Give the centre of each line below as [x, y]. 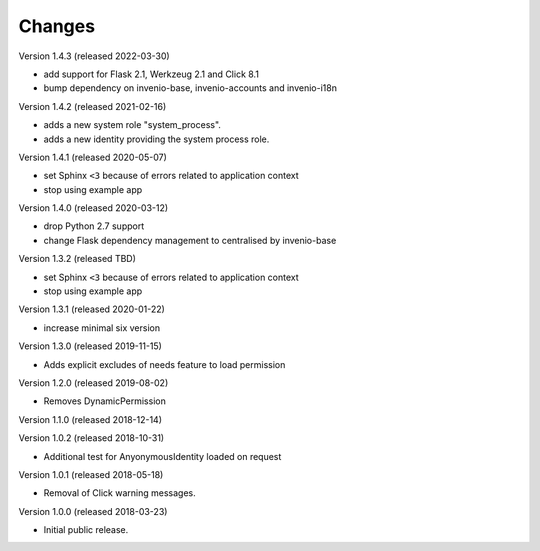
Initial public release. [86, 530]
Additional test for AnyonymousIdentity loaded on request [162, 456]
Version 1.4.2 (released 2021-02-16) [92, 106]
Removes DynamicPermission [105, 401]
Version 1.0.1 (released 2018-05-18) [91, 474]
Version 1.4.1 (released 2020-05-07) [92, 157]
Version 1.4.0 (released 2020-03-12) [93, 208]
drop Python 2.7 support [94, 226]
